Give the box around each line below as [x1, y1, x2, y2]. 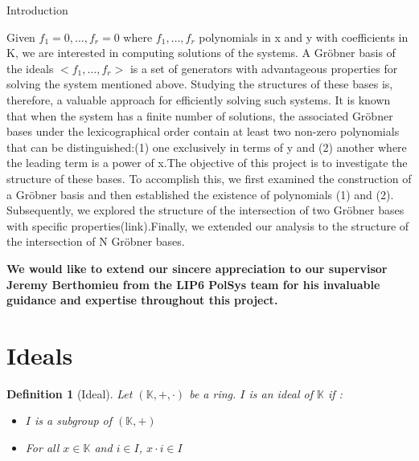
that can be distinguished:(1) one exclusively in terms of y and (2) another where [6, 138, 407, 155]
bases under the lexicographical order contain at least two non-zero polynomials [6, 123, 400, 140]
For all [25, 439, 60, 455]
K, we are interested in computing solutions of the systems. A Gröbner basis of [6, 44, 396, 61]
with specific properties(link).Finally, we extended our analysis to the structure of [6, 217, 409, 234]
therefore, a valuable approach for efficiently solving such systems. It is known [6, 91, 391, 108]
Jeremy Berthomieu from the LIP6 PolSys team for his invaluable [6, 275, 380, 292]
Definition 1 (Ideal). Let [6, 385, 133, 402]
